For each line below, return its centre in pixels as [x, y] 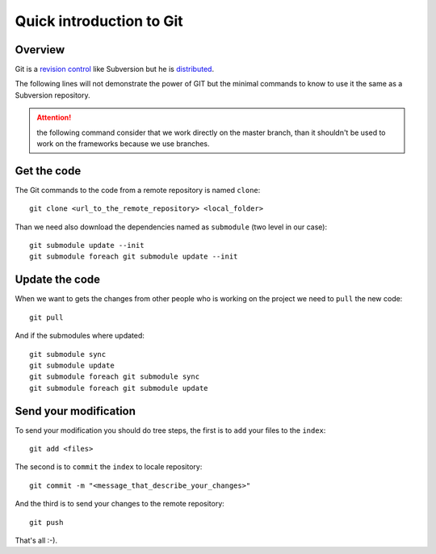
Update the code [58, 280]
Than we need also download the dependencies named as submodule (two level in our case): [171, 227]
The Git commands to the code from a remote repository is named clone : [138, 190]
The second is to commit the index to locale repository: [109, 467]
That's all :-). [36, 540]
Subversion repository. [52, 95]
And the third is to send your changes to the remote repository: [120, 504]
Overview [40, 50]
